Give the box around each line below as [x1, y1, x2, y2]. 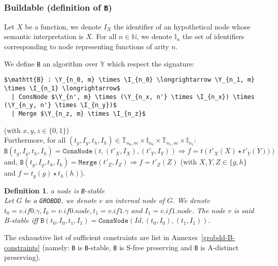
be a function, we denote [25, 21, 101, 31]
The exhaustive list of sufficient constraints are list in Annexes [4, 232, 198, 243]
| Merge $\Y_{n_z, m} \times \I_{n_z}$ [11, 110, 146, 117]
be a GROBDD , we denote [24, 195, 97, 206]
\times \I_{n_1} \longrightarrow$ [4, 84, 121, 92]
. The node [192, 205, 226, 215]
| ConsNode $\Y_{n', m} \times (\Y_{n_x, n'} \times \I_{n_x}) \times [11, 93, 255, 101]
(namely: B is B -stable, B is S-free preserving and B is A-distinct [42, 242, 239, 252]
